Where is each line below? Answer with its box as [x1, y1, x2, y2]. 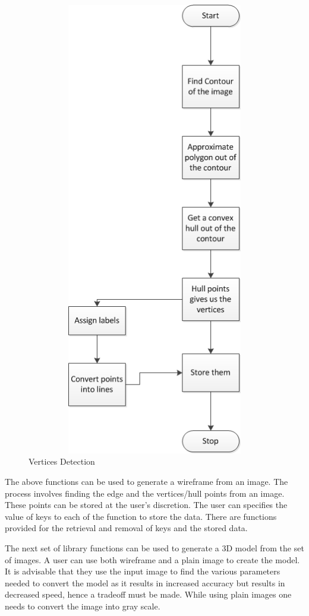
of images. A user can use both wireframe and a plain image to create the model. [5, 553, 300, 566]
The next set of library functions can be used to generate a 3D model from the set [5, 542, 304, 554]
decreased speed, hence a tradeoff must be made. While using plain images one [5, 588, 292, 601]
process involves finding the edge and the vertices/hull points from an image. [5, 487, 285, 499]
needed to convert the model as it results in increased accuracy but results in [5, 576, 285, 589]
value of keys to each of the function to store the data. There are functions [5, 510, 277, 522]
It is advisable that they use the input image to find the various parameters [5, 565, 280, 577]
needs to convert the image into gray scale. [5, 600, 160, 612]
